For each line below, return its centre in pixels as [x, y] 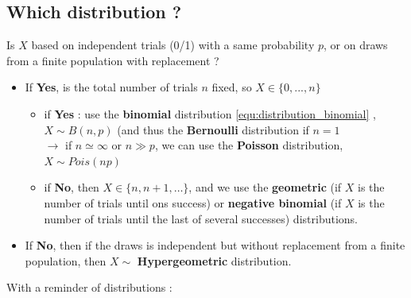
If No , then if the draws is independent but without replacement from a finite [215, 245]
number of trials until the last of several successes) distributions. [201, 218]
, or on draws [355, 45]
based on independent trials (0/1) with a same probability [173, 45]
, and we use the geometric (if [265, 187]
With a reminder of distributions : [89, 287]
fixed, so [232, 87]
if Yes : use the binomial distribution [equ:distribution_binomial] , [210, 113]
